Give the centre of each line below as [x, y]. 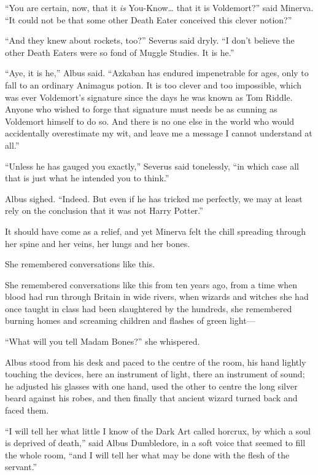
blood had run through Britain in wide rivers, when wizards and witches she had [157, 296]
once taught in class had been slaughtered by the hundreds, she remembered [149, 308]
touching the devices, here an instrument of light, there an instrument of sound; [155, 374]
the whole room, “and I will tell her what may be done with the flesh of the [147, 454]
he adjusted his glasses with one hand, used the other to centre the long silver [151, 386]
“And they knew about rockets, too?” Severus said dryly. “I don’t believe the [150, 40]
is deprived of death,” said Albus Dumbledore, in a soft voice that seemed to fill [155, 443]
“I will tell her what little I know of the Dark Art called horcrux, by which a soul [158, 430]
